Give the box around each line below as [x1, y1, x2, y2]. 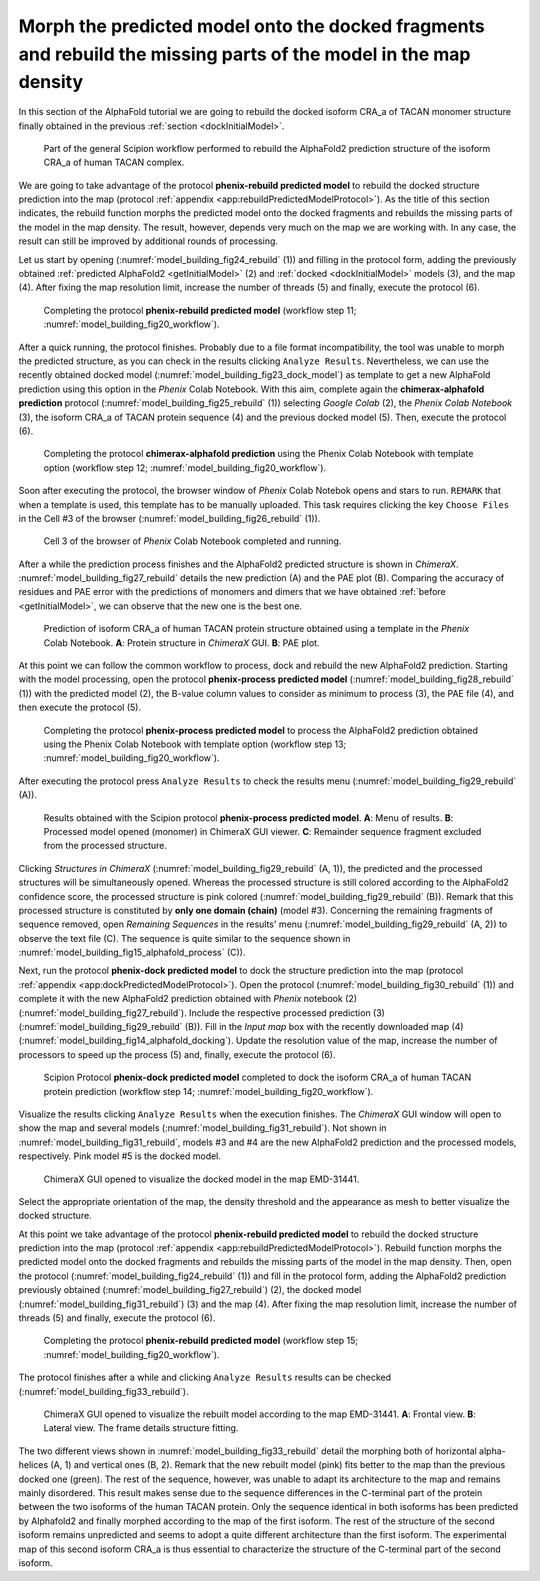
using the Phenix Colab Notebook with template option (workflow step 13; [43, 738, 347, 750]
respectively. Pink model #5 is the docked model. [18, 1150, 222, 1162]
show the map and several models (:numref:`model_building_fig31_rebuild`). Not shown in [18, 1122, 387, 1134]
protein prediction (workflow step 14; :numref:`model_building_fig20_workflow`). [43, 1085, 374, 1097]
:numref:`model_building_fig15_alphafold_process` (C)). [18, 946, 246, 959]
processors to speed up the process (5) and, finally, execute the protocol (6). [18, 1048, 336, 1060]
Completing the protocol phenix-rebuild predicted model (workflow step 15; [43, 1335, 359, 1347]
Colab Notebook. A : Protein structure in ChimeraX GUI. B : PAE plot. [43, 636, 320, 649]
